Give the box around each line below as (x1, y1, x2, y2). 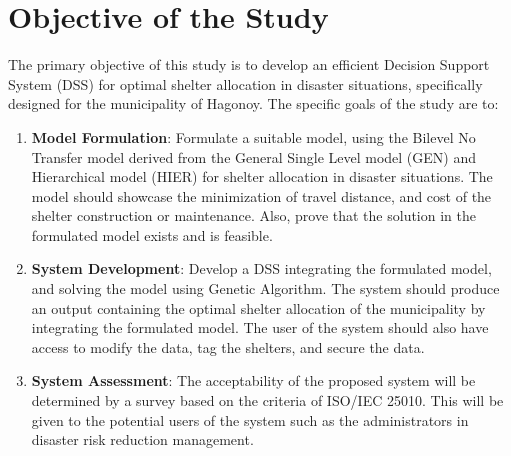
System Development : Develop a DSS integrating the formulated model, (31, 258, 492, 279)
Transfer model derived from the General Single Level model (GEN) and (31, 146, 477, 167)
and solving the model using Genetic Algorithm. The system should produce (31, 278, 500, 299)
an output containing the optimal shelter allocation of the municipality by (31, 297, 486, 318)
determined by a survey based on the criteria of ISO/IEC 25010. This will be (31, 390, 504, 411)
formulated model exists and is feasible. (31, 224, 273, 245)
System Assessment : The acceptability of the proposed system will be (31, 370, 476, 391)
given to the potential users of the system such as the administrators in (31, 409, 469, 430)
